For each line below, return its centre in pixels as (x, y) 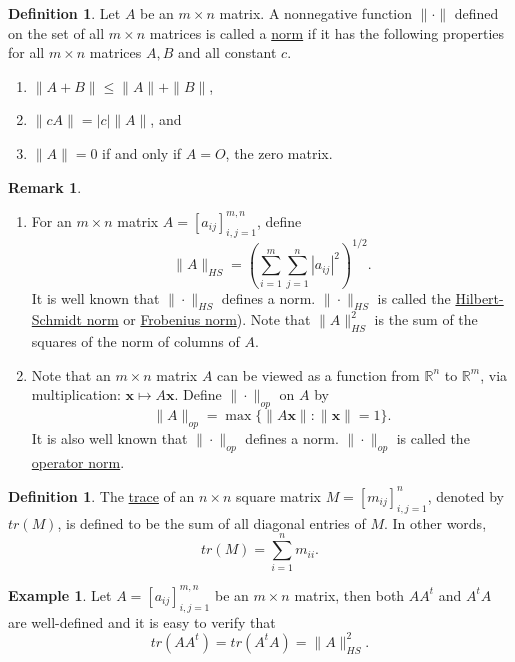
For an (51, 220)
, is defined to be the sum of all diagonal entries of (211, 522)
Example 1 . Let (60, 594)
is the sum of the (426, 319)
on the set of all (56, 32)
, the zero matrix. (279, 152)
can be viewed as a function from (318, 374)
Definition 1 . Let (64, 13)
